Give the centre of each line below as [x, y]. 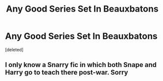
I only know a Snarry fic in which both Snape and [81, 65]
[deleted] [14, 49]
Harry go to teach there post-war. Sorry [67, 73]
